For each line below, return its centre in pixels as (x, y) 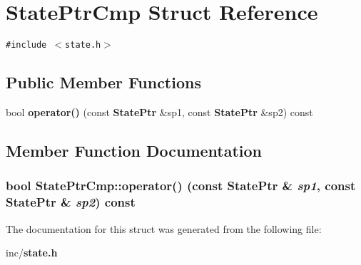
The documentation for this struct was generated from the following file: (164, 228)
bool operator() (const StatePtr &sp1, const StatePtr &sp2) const (159, 111)
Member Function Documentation (134, 150)
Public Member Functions (103, 82)
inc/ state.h (32, 253)
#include (26, 45)
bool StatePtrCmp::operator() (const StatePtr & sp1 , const (181, 186)
